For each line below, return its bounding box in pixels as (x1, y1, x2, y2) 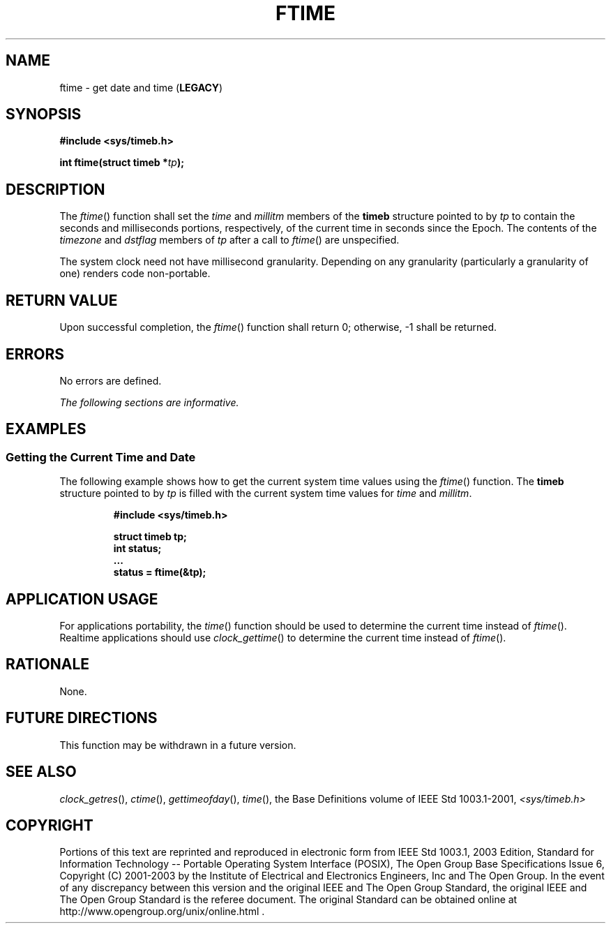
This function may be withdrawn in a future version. (59, 738, 296, 751)
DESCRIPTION (6, 180, 105, 198)
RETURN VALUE (6, 291, 118, 309)
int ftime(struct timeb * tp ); (59, 156, 185, 169)
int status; (113, 542, 162, 555)
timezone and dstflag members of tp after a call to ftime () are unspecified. (59, 234, 400, 246)
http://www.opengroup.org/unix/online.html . (59, 905, 265, 918)
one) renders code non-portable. (59, 267, 211, 280)
